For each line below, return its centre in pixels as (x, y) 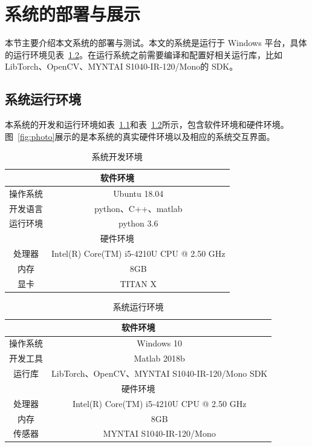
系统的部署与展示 (73, 14)
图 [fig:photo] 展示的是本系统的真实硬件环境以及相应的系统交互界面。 (140, 136)
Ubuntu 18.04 (138, 193)
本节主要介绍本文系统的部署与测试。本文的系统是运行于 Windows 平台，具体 (156, 43)
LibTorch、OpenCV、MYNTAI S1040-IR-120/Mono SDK (160, 373)
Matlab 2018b (159, 358)
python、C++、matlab (138, 208)
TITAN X (138, 283)
